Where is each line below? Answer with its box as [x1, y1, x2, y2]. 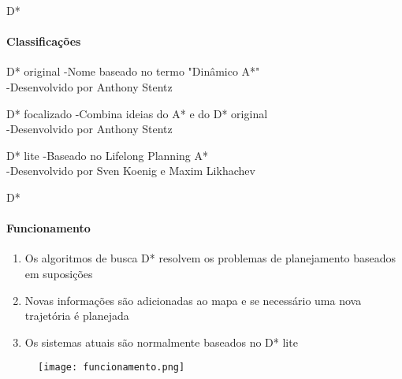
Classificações [6, 33, 81, 50]
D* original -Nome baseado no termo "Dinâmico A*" [6, 63, 260, 80]
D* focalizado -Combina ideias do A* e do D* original [6, 105, 268, 121]
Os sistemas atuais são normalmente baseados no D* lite [24, 333, 298, 350]
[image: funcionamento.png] [38, 362, 185, 373]
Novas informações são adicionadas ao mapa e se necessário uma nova [24, 292, 362, 308]
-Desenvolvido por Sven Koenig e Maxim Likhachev [6, 162, 255, 179]
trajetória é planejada [24, 307, 129, 324]
